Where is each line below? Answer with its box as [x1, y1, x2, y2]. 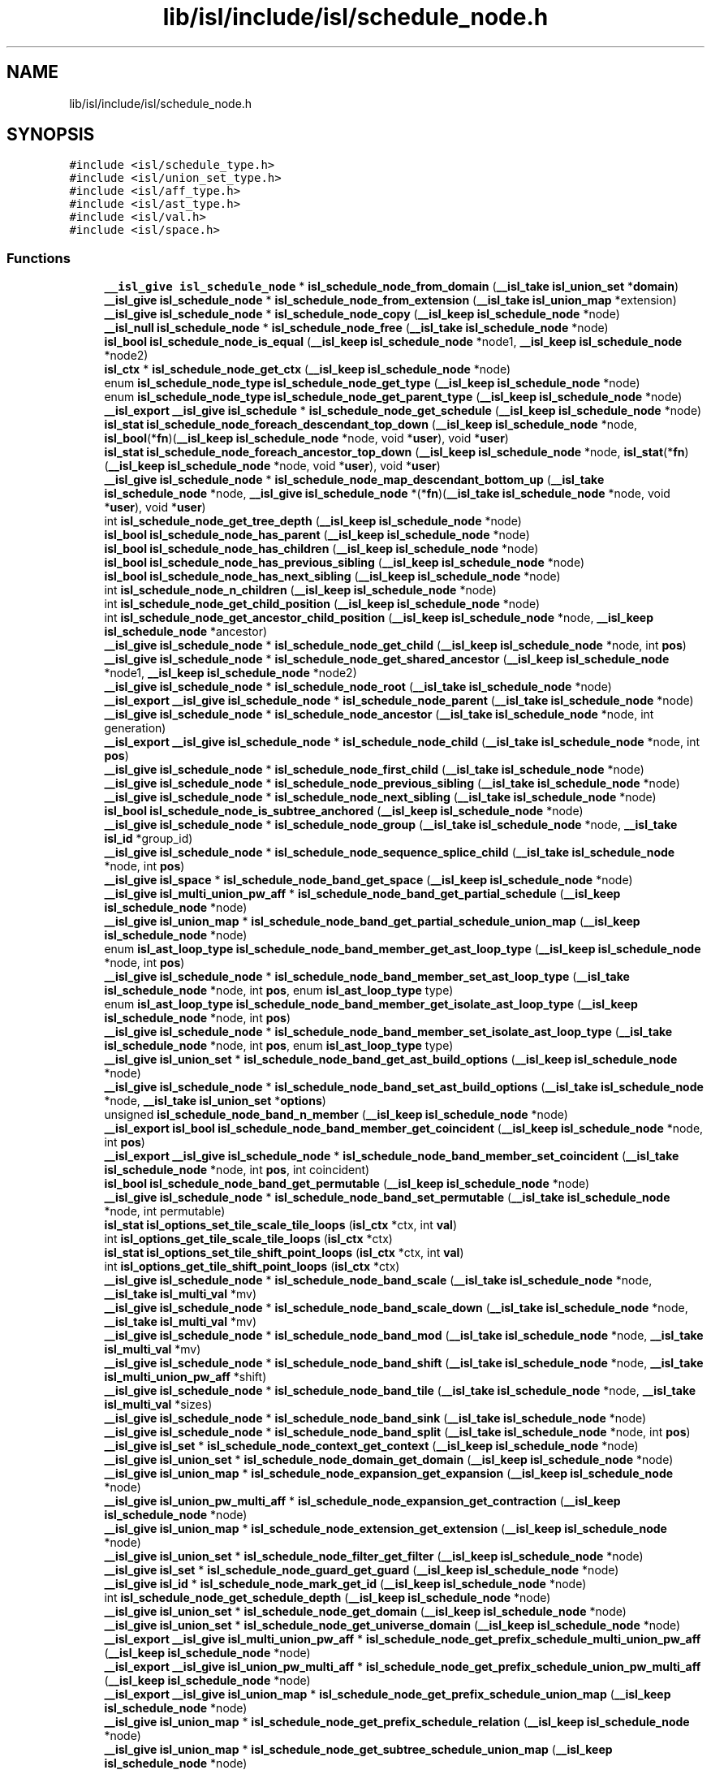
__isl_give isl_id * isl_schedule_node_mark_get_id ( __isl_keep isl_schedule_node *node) [104, 1577, 587, 1591]
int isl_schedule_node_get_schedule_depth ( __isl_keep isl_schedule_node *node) [104, 1591, 551, 1605]
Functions [6, 249, 71, 266]
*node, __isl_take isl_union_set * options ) [104, 1094, 326, 1108]
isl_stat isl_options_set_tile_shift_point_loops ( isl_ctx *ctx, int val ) [104, 1245, 464, 1260]
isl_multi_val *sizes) [104, 1397, 213, 1412]
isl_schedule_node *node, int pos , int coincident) [104, 1163, 370, 1177]
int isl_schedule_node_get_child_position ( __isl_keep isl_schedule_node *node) [104, 597, 541, 611]
